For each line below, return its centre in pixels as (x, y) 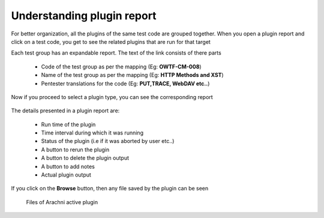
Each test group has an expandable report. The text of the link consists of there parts (116, 53)
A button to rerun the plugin (75, 150)
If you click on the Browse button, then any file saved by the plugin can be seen (110, 189)
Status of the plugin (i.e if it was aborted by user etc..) (108, 141)
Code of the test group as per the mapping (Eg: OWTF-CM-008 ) (121, 67)
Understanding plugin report (84, 16)
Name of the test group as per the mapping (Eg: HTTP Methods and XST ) (133, 75)
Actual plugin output (66, 175)
